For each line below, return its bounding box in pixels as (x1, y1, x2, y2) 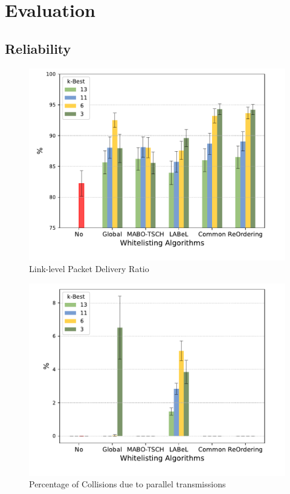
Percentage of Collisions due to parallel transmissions (29, 478, 226, 490)
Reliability (5, 39, 71, 57)
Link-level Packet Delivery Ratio (29, 262, 149, 275)
